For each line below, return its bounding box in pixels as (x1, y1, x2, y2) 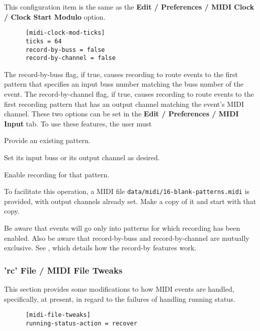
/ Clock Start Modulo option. (4, 11, 106, 22)
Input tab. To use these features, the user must (4, 118, 152, 128)
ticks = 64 (25, 37, 62, 45)
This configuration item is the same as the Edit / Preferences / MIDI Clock (4, 2, 254, 12)
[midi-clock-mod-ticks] (25, 29, 105, 37)
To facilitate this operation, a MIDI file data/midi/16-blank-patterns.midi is (4, 186, 250, 196)
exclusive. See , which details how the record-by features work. (4, 242, 197, 253)
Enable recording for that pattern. (4, 169, 110, 179)
